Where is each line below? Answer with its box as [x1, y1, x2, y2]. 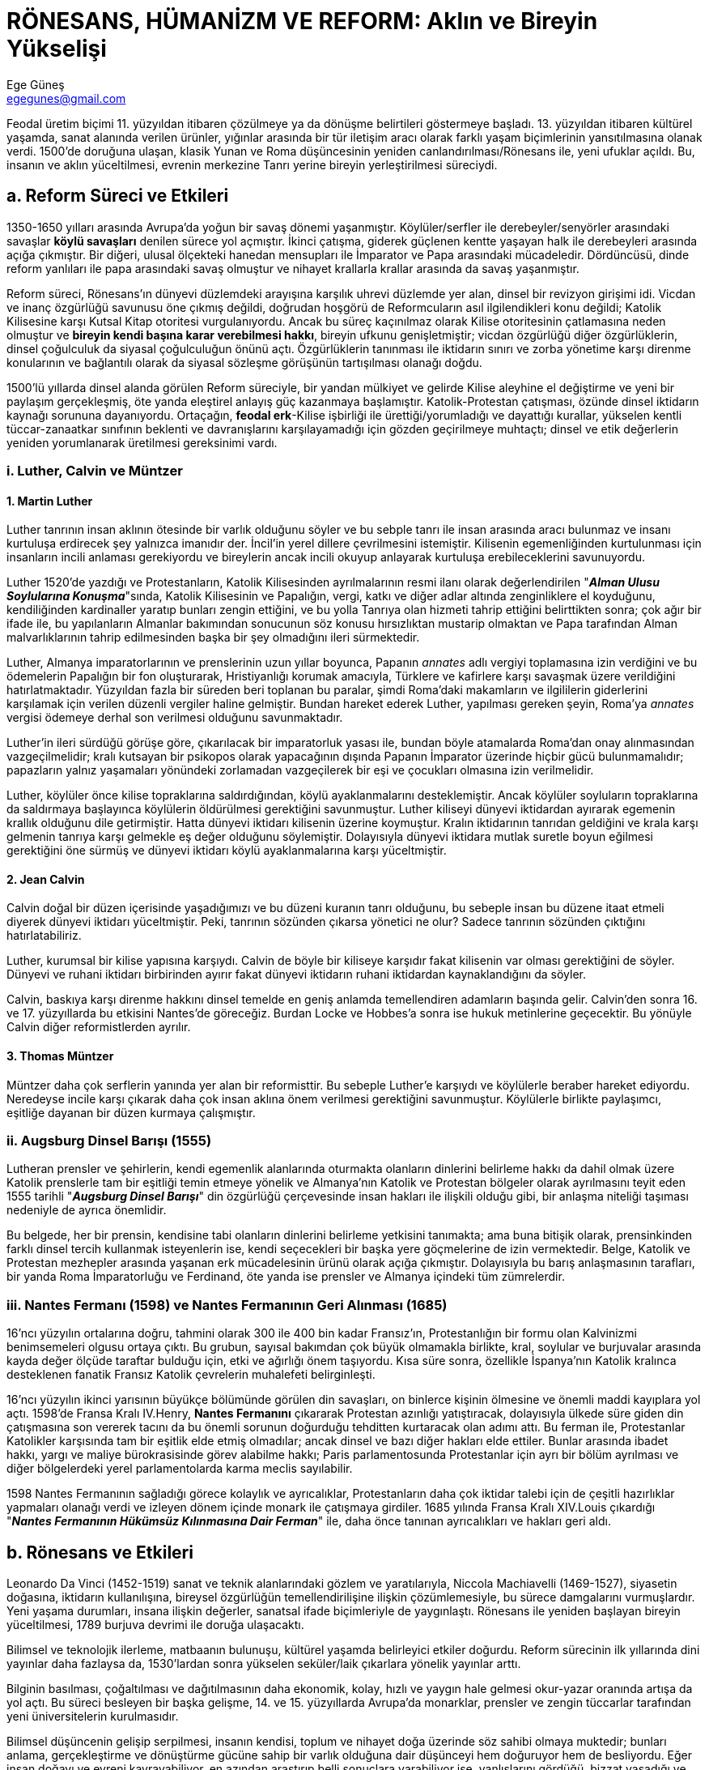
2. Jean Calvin [6, 872, 85, 886]
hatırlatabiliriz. [6, 928, 82, 943]
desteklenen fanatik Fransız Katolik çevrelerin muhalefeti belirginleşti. [6, 1367, 376, 1382]
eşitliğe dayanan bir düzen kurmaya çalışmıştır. [6, 1105, 256, 1120]
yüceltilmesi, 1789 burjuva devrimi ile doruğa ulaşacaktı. [6, 1617, 304, 1631]
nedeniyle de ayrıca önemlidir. [6, 1203, 167, 1218]
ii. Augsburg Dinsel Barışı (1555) [6, 1132, 212, 1149]
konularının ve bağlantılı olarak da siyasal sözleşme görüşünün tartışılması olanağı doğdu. [6, 355, 482, 369]
